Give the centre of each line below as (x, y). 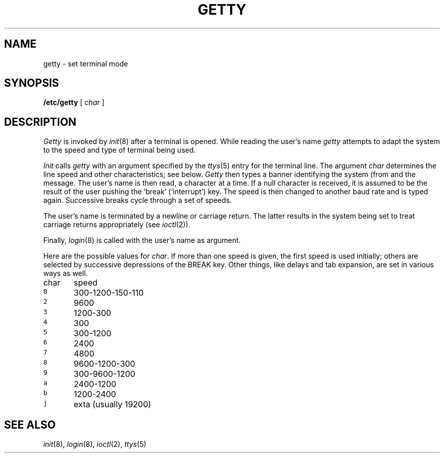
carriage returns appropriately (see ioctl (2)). (117, 225)
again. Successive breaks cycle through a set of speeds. (138, 200)
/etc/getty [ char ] (74, 102)
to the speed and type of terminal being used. (120, 150)
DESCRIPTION (40, 122)
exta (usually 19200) (113, 405)
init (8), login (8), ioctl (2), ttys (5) (95, 444)
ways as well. (66, 273)
